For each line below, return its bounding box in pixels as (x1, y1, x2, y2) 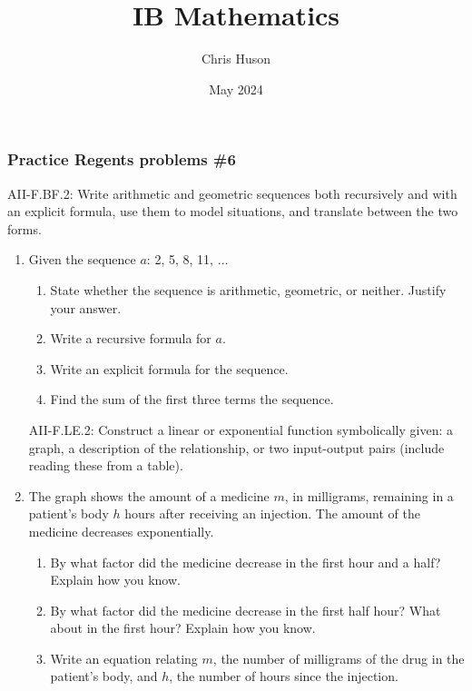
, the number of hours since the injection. (169, 666, 398, 686)
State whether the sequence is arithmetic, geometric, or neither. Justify (50, 280, 447, 299)
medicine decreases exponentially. (28, 521, 214, 540)
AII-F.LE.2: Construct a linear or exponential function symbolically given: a (28, 420, 453, 439)
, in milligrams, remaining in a (284, 486, 454, 505)
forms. (7, 219, 42, 238)
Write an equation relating (50, 648, 198, 667)
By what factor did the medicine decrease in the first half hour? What (50, 600, 441, 619)
